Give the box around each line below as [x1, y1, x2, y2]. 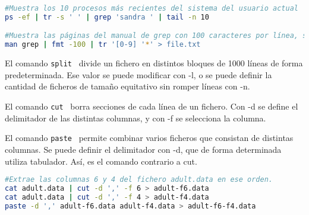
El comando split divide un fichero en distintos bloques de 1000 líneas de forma [5, 57, 303, 69]
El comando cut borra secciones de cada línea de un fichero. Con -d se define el [5, 100, 298, 112]
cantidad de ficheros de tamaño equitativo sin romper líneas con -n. [5, 80, 250, 92]
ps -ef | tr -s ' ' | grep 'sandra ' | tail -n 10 [5, 12, 209, 21]
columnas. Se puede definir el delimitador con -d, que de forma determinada [5, 143, 282, 155]
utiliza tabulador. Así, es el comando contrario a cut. [5, 155, 197, 167]
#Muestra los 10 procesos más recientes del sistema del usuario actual [5, 4, 298, 12]
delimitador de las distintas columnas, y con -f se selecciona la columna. [5, 111, 266, 124]
